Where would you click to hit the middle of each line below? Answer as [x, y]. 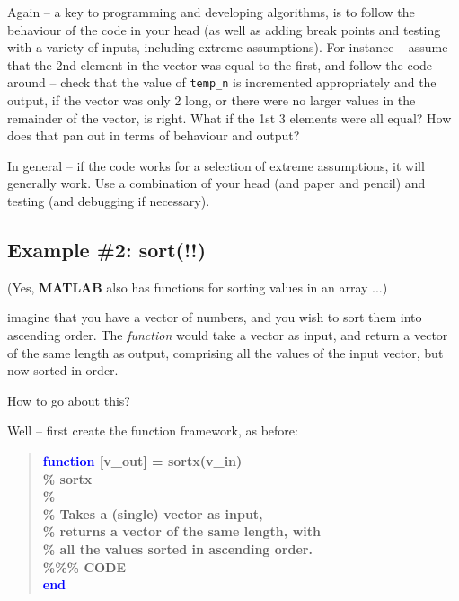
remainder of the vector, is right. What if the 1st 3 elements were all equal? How [229, 117]
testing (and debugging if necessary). [109, 201]
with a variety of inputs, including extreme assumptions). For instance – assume [228, 47]
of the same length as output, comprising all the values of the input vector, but [225, 352]
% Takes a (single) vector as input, [153, 513]
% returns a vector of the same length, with [181, 531]
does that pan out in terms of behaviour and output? [154, 135]
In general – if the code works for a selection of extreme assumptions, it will [216, 165]
